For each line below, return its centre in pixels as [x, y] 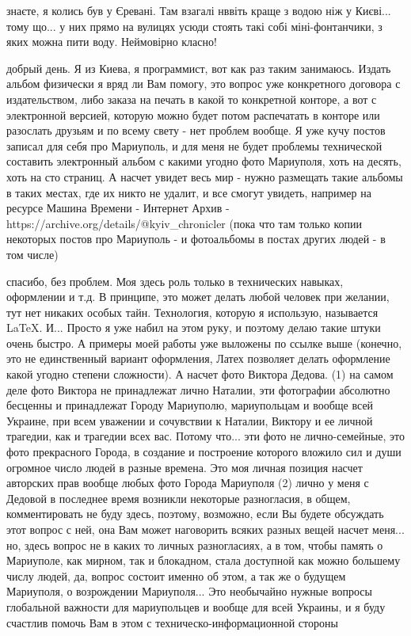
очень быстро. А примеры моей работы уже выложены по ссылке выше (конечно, [204, 343]
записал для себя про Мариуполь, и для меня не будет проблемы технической [194, 145]
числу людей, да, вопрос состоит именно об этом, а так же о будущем [176, 575]
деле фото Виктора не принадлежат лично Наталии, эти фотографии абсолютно [198, 389]
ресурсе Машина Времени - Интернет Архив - [118, 208]
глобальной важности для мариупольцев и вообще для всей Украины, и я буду [196, 606]
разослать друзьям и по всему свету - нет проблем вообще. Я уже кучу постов [196, 130]
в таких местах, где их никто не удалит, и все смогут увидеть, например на [189, 192]
